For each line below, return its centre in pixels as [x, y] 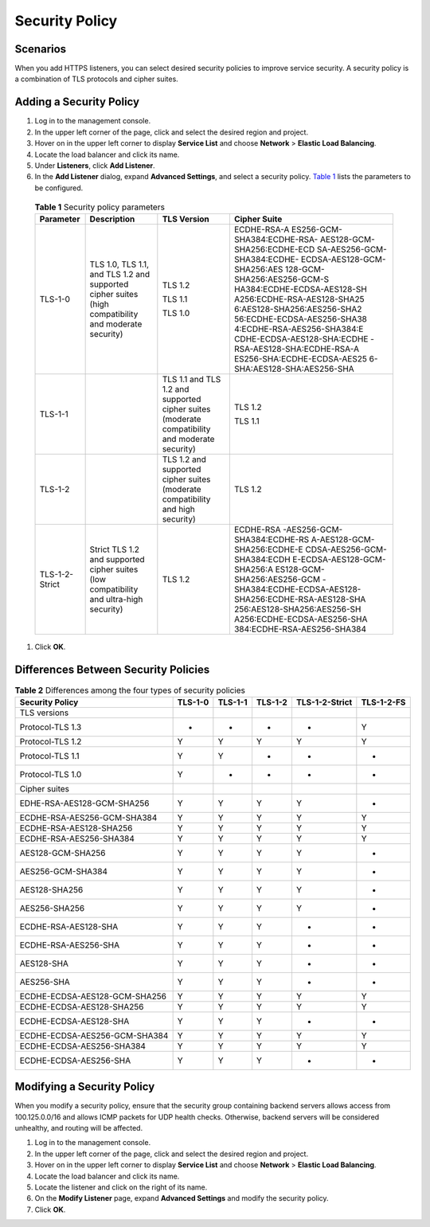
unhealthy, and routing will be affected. [79, 1128]
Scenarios [41, 49]
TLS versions [44, 713]
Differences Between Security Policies [112, 670]
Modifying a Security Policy [85, 1087]
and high [178, 510]
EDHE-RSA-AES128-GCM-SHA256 [84, 803]
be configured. [59, 188]
